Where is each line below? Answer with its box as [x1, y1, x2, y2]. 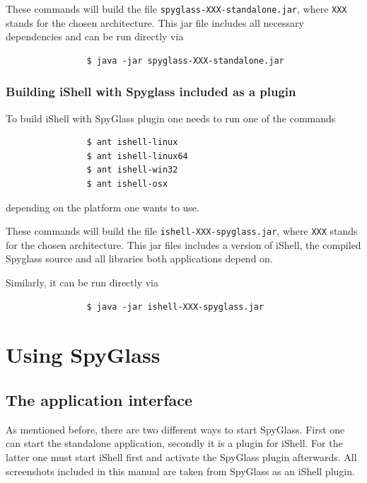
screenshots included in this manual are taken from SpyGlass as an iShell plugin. [6, 463, 355, 478]
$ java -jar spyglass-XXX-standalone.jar [86, 55, 284, 66]
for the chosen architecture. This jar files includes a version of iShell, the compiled [6, 237, 361, 252]
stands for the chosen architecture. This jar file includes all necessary [6, 15, 304, 30]
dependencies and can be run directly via [6, 29, 184, 44]
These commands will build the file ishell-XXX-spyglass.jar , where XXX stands [6, 223, 358, 238]
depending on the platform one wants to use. [6, 199, 199, 214]
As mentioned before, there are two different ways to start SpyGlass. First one [6, 421, 345, 436]
